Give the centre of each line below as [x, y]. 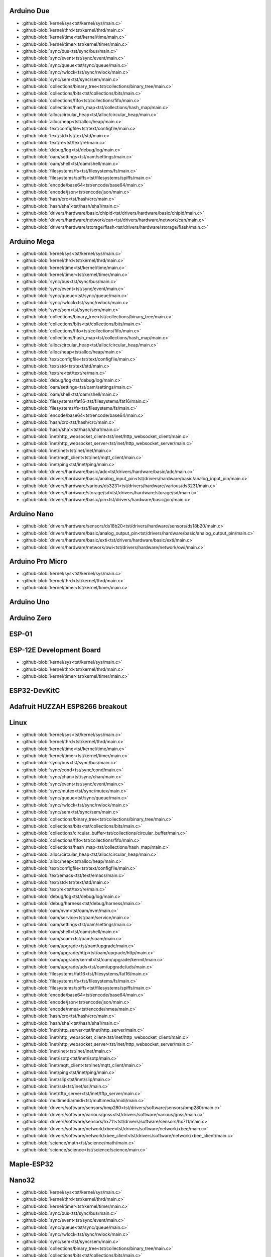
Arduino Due [29, 11]
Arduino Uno [29, 602]
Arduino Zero [31, 618]
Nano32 [22, 1180]
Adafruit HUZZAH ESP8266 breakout [68, 706]
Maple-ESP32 [31, 1164]
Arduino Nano [31, 514]
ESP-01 [21, 634]
